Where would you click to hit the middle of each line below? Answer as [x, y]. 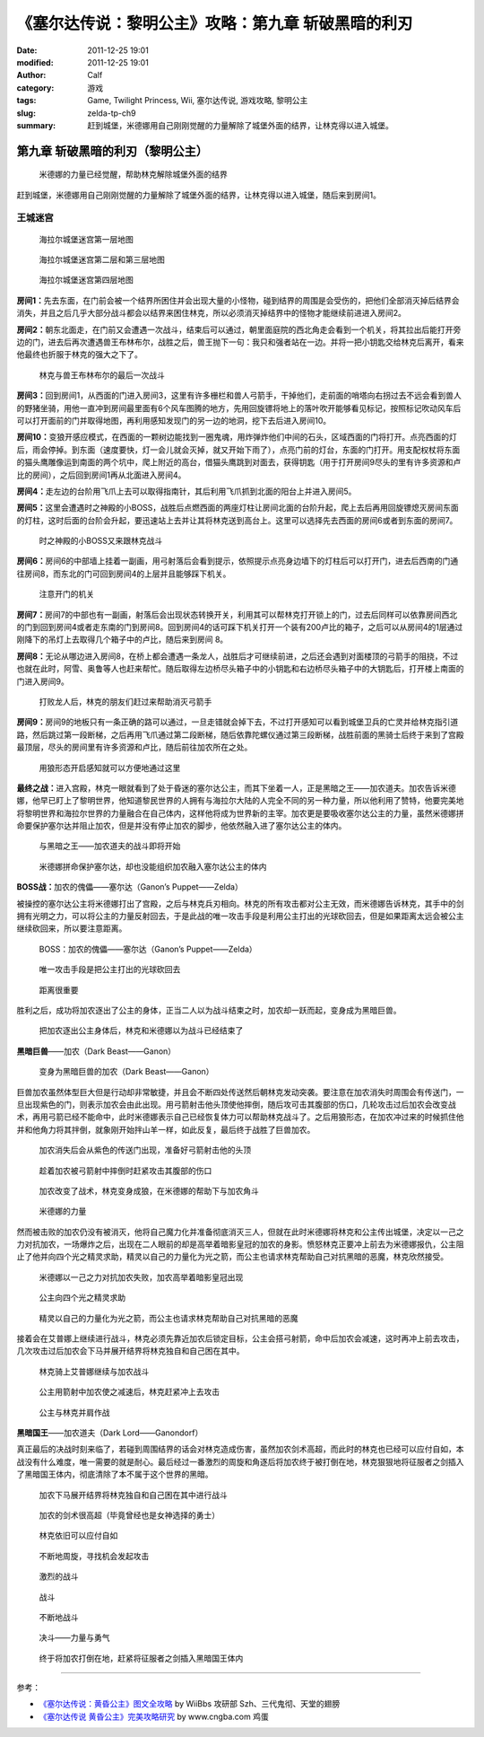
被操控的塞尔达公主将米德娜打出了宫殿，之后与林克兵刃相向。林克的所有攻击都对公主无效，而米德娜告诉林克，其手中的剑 [240, 903]
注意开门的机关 [66, 594]
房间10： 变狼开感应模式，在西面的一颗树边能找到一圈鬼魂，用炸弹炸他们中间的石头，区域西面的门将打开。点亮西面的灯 [237, 437]
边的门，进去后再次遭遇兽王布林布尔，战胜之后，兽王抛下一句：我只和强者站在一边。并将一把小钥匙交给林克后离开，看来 [240, 342]
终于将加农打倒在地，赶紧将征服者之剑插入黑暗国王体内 [141, 1658]
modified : [35, 62]
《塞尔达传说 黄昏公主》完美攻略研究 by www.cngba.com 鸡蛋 [154, 1716]
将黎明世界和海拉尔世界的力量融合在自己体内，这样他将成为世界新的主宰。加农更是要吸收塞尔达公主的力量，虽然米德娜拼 [240, 813]
